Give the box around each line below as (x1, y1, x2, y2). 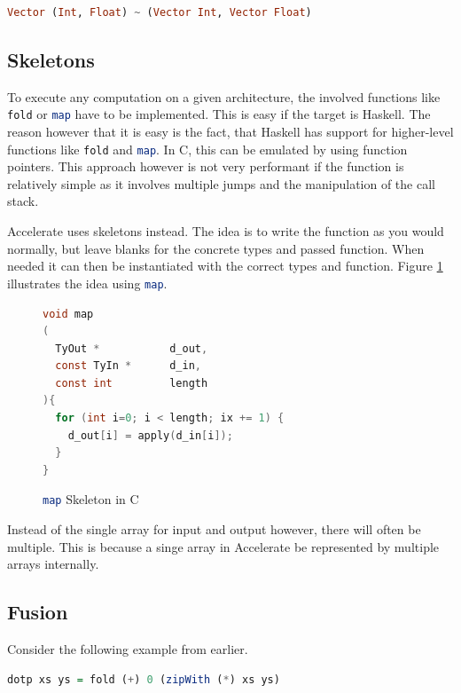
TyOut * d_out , (55, 342, 208, 355)
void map (43, 307, 94, 320)
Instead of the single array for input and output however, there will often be (7, 520, 421, 539)
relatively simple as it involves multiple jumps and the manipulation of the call (7, 174, 435, 193)
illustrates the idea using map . (7, 273, 168, 292)
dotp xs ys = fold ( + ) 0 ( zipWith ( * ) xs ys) (7, 673, 280, 686)
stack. (7, 192, 39, 210)
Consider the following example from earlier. (7, 640, 248, 658)
